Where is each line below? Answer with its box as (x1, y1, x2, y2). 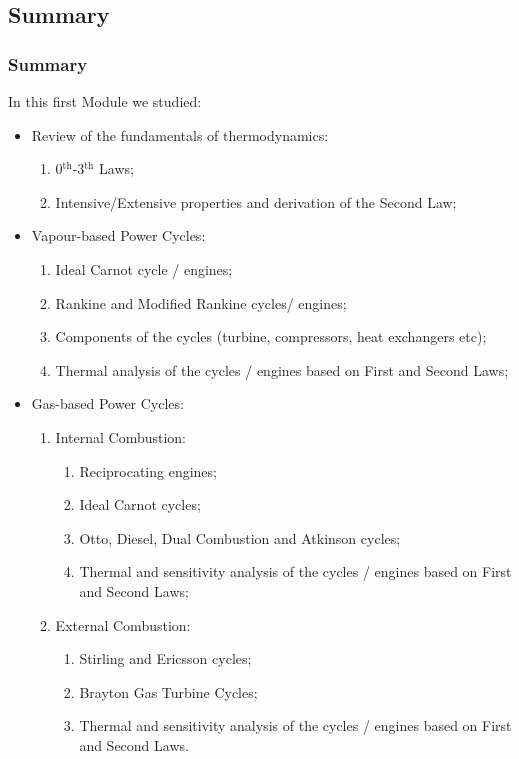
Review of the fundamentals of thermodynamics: (31, 124, 329, 145)
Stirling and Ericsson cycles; (79, 648, 252, 669)
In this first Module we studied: (8, 91, 202, 111)
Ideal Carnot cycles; (79, 494, 201, 515)
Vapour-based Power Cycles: (31, 225, 206, 246)
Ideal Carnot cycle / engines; (55, 258, 233, 279)
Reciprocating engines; (79, 460, 217, 481)
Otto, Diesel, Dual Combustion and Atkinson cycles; (79, 527, 401, 548)
